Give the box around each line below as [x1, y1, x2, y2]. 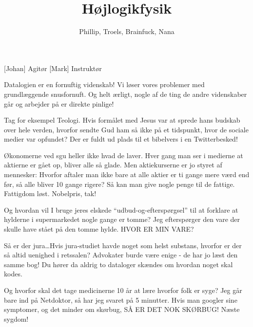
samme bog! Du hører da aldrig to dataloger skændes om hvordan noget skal [4, 259, 233, 269]
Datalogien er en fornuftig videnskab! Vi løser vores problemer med [4, 79, 205, 90]
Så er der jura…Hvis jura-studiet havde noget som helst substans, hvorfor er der [4, 240, 242, 250]
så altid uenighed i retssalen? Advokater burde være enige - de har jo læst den [4, 250, 238, 260]
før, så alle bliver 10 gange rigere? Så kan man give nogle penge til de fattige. [4, 179, 235, 189]
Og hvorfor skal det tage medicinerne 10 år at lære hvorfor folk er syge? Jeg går [4, 285, 242, 295]
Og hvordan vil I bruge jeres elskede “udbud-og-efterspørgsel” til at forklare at [4, 204, 238, 215]
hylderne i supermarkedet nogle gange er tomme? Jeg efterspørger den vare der [4, 214, 240, 224]
